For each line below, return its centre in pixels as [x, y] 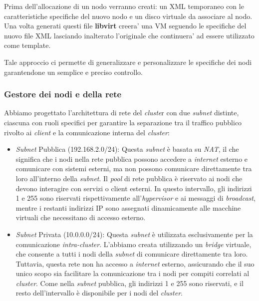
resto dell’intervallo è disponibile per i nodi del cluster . [99, 293]
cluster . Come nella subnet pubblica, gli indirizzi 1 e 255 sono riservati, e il [129, 283]
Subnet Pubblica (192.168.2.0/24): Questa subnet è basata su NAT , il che [127, 149]
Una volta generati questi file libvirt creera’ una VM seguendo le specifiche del [125, 26]
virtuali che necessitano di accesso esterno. [81, 217]
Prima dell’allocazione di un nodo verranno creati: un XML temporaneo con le [124, 6]
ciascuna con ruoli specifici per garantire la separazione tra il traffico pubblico [123, 122]
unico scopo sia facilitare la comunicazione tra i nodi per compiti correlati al [132, 273]
